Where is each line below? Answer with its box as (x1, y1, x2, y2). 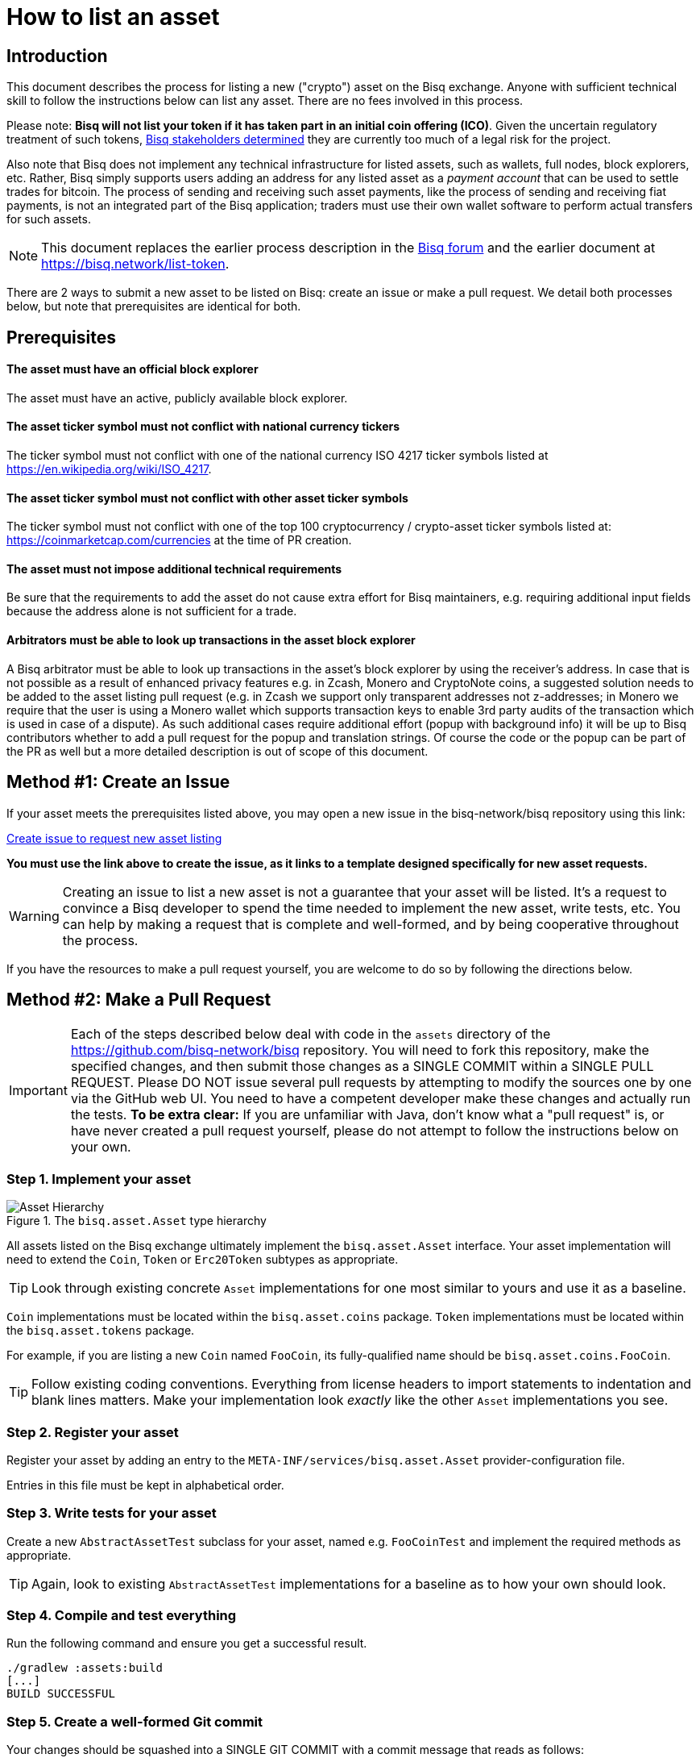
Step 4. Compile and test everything (6, 1607, 237, 1623)
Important (9, 1082, 68, 1099)
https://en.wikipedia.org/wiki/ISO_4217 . (6, 462, 212, 477)
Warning (9, 907, 60, 924)
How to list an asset (6, 3, 220, 31)
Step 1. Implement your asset (6, 1170, 191, 1187)
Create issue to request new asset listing (6, 831, 222, 845)
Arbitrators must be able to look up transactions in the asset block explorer (6, 633, 416, 648)
